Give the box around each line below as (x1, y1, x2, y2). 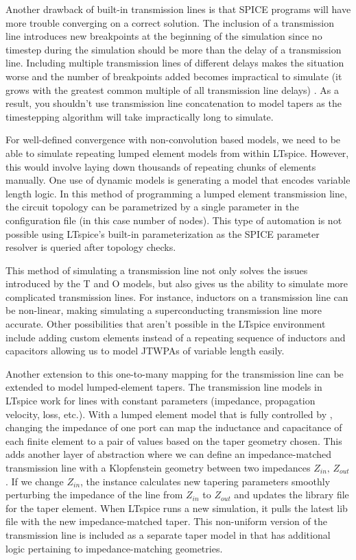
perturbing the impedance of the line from (5, 487, 183, 502)
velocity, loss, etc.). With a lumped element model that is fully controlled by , (5, 406, 333, 421)
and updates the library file (234, 487, 349, 502)
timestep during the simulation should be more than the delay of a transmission (5, 42, 342, 56)
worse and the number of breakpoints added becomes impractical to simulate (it (5, 69, 342, 83)
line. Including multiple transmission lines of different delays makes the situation (5, 56, 344, 70)
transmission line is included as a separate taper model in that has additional (5, 527, 331, 541)
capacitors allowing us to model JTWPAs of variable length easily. (5, 343, 285, 358)
